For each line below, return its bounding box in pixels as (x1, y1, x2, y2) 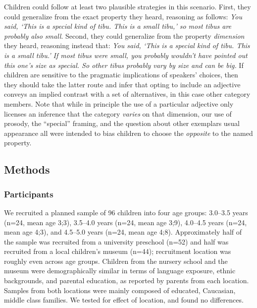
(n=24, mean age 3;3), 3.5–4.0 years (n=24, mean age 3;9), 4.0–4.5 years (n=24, (4, 217, 247, 227)
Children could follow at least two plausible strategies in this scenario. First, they (4, 1, 251, 11)
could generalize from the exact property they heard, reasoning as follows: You (4, 11, 243, 21)
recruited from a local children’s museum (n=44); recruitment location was (4, 246, 231, 256)
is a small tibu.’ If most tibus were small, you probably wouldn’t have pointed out (4, 50, 248, 60)
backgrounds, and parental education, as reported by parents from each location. (4, 275, 249, 286)
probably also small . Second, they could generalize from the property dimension (4, 30, 245, 41)
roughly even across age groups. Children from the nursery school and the (4, 255, 228, 266)
